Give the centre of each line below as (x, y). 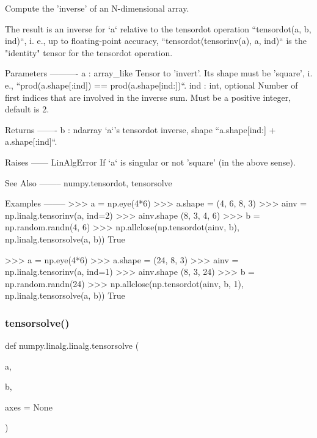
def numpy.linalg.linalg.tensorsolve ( (72, 345)
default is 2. (27, 109)
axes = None (29, 407)
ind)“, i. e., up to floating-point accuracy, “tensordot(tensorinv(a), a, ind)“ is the (156, 41)
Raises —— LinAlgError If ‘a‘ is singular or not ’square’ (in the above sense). (150, 162)
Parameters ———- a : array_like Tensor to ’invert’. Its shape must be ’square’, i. (159, 73)
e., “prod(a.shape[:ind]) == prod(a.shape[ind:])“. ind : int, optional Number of (151, 85)
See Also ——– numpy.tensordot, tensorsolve (89, 182)
